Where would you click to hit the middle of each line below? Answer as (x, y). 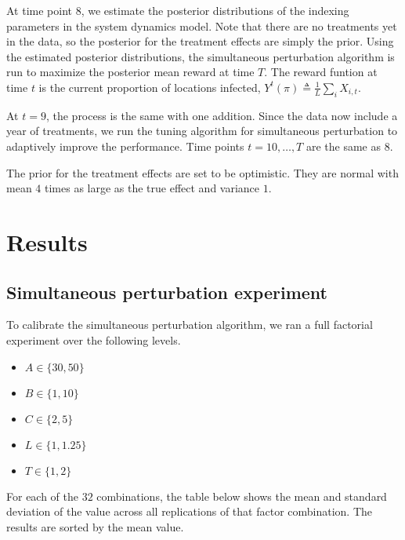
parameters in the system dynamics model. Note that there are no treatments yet (202, 26)
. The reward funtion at (321, 72)
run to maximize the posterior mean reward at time (130, 72)
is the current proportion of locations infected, (150, 87)
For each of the (43, 496)
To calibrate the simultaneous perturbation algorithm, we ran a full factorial (190, 325)
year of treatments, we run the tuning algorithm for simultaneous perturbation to (202, 131)
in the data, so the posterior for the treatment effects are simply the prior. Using (200, 41)
